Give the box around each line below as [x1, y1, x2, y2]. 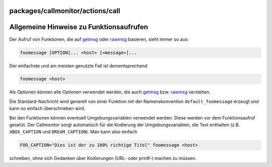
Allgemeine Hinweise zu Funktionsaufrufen [9, 23, 149, 31]
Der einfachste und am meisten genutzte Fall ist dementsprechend [9, 63, 148, 69]
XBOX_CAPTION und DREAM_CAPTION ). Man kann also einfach [9, 129, 138, 135]
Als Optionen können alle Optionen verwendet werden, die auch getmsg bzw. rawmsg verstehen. [9, 89, 211, 95]
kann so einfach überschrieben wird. [9, 105, 86, 112]
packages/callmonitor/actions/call [9, 7, 120, 15]
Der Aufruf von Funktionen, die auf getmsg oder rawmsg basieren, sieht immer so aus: [9, 36, 189, 42]
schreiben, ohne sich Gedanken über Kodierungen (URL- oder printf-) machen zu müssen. [9, 155, 196, 161]
